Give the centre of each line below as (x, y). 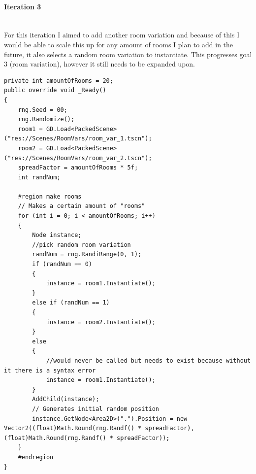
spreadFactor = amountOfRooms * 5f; (78, 168)
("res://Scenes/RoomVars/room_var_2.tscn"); (78, 158)
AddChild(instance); (66, 399)
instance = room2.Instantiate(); (101, 322)
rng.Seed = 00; (43, 110)
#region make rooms (50, 196)
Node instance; (57, 235)
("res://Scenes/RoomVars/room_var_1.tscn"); (78, 139)
